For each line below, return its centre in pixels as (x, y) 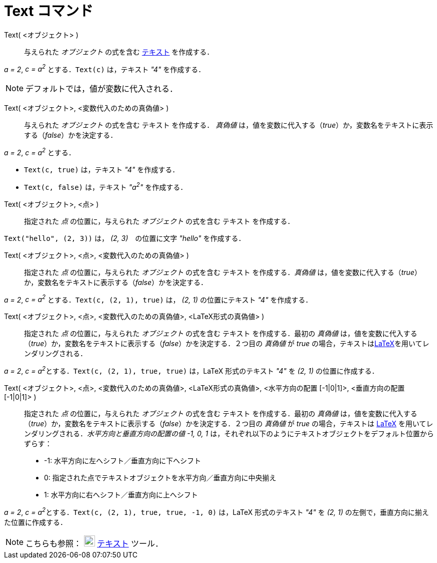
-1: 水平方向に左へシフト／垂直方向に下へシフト (123, 461)
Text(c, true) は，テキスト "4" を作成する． (102, 170)
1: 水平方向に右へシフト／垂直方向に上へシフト (121, 495)
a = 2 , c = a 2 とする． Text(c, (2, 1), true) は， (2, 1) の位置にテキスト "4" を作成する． (158, 299)
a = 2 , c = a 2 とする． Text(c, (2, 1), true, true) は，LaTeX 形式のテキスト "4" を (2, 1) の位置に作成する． (191, 370)
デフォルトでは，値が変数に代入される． (102, 89)
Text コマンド (49, 11)
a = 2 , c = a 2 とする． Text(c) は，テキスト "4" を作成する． (105, 68)
